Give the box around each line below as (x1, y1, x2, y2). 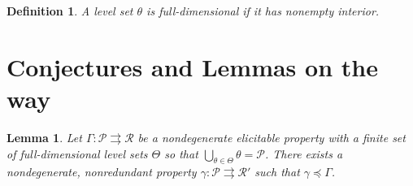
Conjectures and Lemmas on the (7, 50, 378, 83)
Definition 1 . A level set (7, 2, 133, 19)
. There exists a (265, 145, 343, 162)
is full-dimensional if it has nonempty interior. (146, 2, 380, 19)
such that (254, 163, 300, 180)
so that (164, 145, 198, 162)
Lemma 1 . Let (7, 128, 82, 145)
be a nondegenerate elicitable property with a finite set (137, 128, 406, 145)
